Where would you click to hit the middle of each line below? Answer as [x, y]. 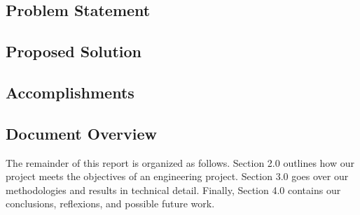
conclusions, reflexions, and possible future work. [110, 203]
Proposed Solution [74, 51]
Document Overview [81, 133]
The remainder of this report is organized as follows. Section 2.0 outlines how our [180, 162]
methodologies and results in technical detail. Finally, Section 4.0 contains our [173, 190]
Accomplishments [70, 92]
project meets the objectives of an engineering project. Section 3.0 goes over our [177, 176]
